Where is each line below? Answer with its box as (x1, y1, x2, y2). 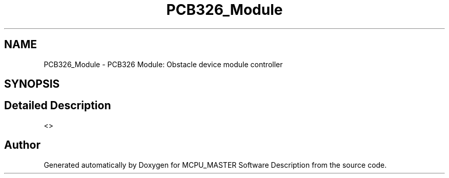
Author (4, 139, 40, 152)
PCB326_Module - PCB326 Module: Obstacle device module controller (44, 60, 283, 69)
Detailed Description (4, 99, 111, 112)
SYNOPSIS (4, 77, 60, 91)
